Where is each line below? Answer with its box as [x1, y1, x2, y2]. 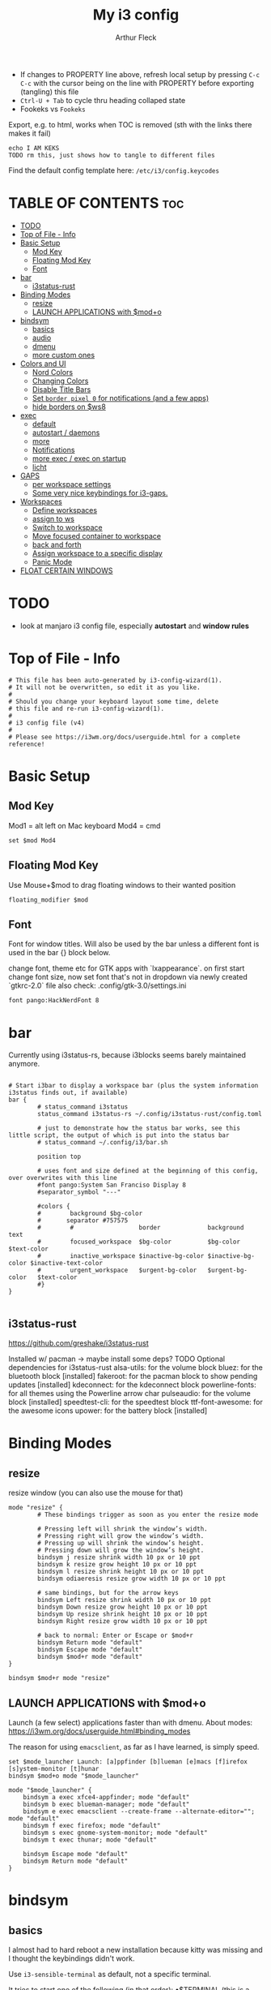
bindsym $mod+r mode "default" [37, 1653, 143, 1661]
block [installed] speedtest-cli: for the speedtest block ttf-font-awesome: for [8, 1398, 263, 1407]
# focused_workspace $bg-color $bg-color [37, 1238, 241, 1247]
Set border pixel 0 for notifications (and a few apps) [32, 393, 210, 403]
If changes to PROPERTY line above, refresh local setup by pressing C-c [19, 69, 260, 79]
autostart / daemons [32, 428, 100, 437]
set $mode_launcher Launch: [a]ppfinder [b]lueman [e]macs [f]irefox [8, 1757, 248, 1766]
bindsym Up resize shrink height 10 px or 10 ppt [37, 1610, 208, 1618]
